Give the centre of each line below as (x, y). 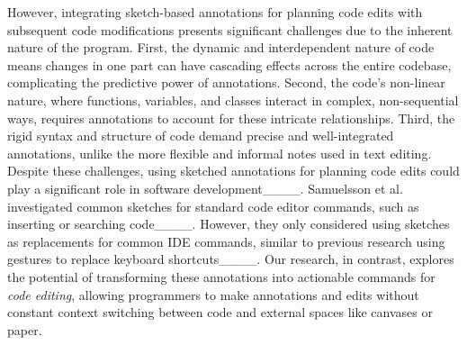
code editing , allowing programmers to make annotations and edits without (213, 294)
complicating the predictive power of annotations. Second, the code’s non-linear (226, 82)
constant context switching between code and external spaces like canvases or (220, 312)
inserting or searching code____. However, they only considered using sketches (229, 224)
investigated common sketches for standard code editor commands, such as (213, 206)
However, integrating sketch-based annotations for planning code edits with (215, 12)
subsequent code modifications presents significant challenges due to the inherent (230, 29)
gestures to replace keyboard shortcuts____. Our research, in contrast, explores (231, 259)
